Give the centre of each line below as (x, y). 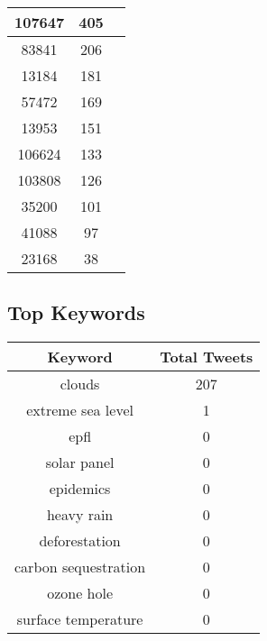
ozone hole (80, 593)
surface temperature (80, 619)
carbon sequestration (80, 567)
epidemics (80, 489)
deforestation (80, 541)
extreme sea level (80, 410)
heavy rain (80, 515)
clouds (80, 384)
